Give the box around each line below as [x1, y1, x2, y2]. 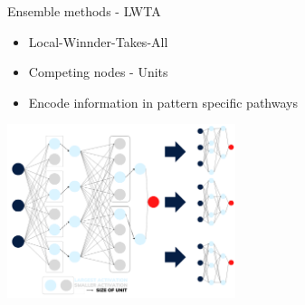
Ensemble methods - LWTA [7, 2, 161, 20]
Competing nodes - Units [28, 62, 168, 81]
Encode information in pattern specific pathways [28, 92, 298, 111]
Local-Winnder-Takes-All [28, 32, 168, 51]
